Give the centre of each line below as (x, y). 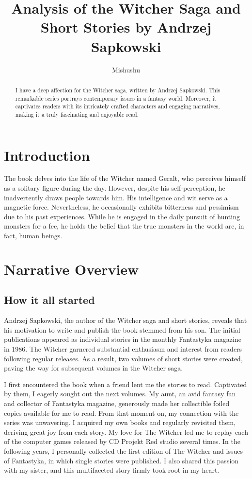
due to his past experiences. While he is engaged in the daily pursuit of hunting (122, 216)
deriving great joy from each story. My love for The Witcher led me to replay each (126, 432)
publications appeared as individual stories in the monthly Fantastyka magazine (123, 339)
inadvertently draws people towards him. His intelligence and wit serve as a (116, 197)
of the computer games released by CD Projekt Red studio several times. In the (122, 441)
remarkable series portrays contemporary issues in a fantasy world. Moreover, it (116, 98)
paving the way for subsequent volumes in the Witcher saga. (94, 368)
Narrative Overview (71, 269)
